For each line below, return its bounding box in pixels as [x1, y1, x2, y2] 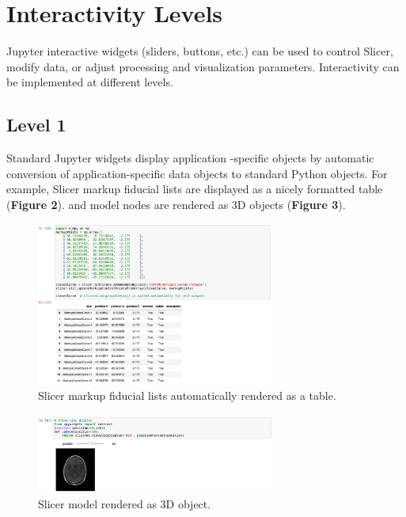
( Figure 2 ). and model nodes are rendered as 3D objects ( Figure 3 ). [6, 196, 346, 212]
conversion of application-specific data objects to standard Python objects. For [6, 165, 388, 181]
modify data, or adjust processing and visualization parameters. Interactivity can [6, 58, 400, 74]
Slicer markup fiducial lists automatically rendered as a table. [38, 386, 336, 403]
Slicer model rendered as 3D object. [38, 495, 211, 511]
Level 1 [6, 112, 66, 137]
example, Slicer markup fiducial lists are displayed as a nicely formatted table [6, 181, 383, 197]
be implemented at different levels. [6, 74, 173, 90]
